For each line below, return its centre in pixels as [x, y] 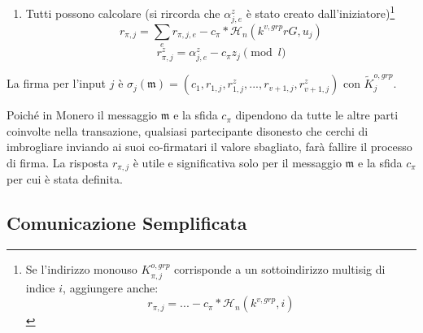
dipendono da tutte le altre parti [317, 115]
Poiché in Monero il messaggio [82, 115]
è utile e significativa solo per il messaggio [237, 162]
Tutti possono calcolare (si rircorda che [123, 13]
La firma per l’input [57, 83]
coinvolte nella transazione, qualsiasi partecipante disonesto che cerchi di [188, 130]
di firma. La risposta [58, 162]
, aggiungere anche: [111, 287]
